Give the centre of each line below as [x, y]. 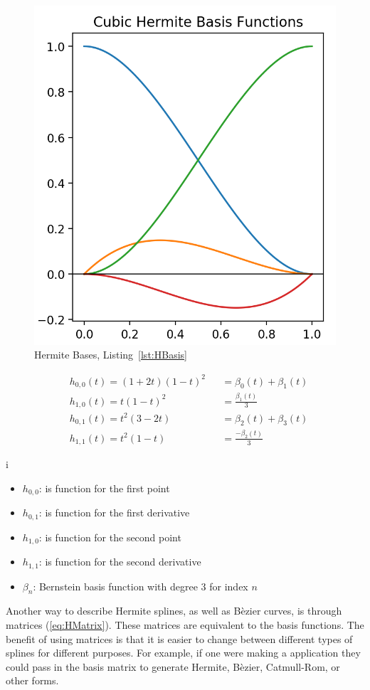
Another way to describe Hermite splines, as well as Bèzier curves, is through [174, 611]
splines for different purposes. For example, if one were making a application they [183, 653]
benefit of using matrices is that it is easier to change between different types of [179, 638]
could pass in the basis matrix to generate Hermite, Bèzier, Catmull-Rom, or [173, 666]
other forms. [32, 680]
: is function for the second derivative [120, 562]
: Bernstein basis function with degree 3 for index [141, 586]
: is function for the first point [104, 488]
